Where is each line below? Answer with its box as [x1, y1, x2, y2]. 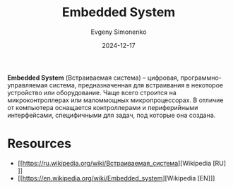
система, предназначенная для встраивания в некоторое [49, 80, 224, 89]
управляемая [7, 80, 48, 89]
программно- [180, 73, 222, 82]
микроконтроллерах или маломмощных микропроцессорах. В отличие [7, 96, 224, 104]
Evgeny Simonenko [90, 28, 147, 36]
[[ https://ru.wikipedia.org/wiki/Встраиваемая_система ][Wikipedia [17, 159, 212, 167]
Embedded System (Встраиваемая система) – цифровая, [7, 73, 179, 82]
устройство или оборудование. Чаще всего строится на [7, 88, 177, 97]
